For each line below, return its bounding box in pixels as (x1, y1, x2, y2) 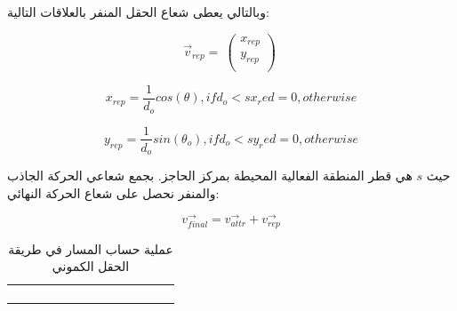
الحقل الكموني (52, 257, 130, 275)
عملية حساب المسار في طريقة (8, 239, 173, 258)
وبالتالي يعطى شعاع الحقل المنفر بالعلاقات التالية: (7, 3, 269, 20)
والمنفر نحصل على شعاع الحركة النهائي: (7, 183, 220, 202)
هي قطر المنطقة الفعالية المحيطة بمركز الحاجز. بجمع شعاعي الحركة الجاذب (7, 166, 413, 185)
